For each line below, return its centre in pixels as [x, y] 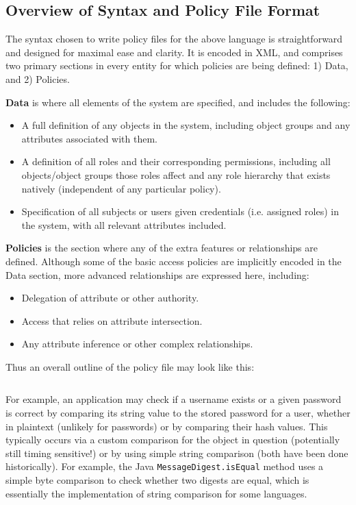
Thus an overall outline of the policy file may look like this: [130, 366]
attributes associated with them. [90, 138]
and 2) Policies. [38, 78]
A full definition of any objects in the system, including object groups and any [186, 125]
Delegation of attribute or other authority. [110, 298]
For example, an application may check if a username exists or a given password [174, 399]
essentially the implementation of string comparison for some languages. [156, 493]
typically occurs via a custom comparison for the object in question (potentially [173, 440]
